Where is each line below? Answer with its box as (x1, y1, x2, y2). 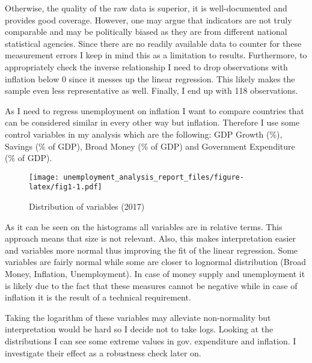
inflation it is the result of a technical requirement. (5, 291, 191, 304)
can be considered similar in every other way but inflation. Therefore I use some (5, 116, 300, 129)
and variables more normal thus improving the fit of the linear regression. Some (5, 243, 298, 256)
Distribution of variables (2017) (29, 200, 145, 213)
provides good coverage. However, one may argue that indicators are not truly (5, 13, 292, 26)
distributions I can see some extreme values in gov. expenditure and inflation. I (5, 334, 296, 347)
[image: (29, 172, 60, 181)
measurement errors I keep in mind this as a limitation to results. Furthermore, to (5, 49, 307, 61)
